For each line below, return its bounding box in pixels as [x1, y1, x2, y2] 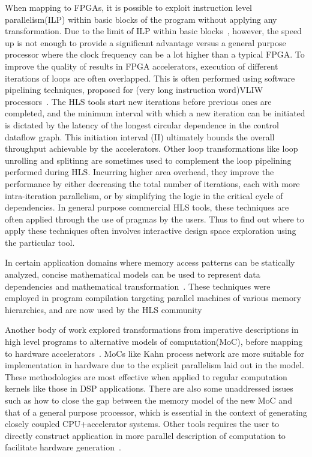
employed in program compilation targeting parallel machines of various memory [5, 291, 301, 304]
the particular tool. [5, 236, 75, 248]
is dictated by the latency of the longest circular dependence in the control [5, 118, 279, 131]
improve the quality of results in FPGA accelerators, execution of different [5, 59, 278, 72]
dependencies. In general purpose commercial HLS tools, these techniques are [5, 201, 289, 214]
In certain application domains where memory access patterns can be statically [5, 256, 295, 269]
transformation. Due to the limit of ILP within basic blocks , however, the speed [5, 25, 302, 37]
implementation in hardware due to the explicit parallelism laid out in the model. [5, 359, 304, 371]
